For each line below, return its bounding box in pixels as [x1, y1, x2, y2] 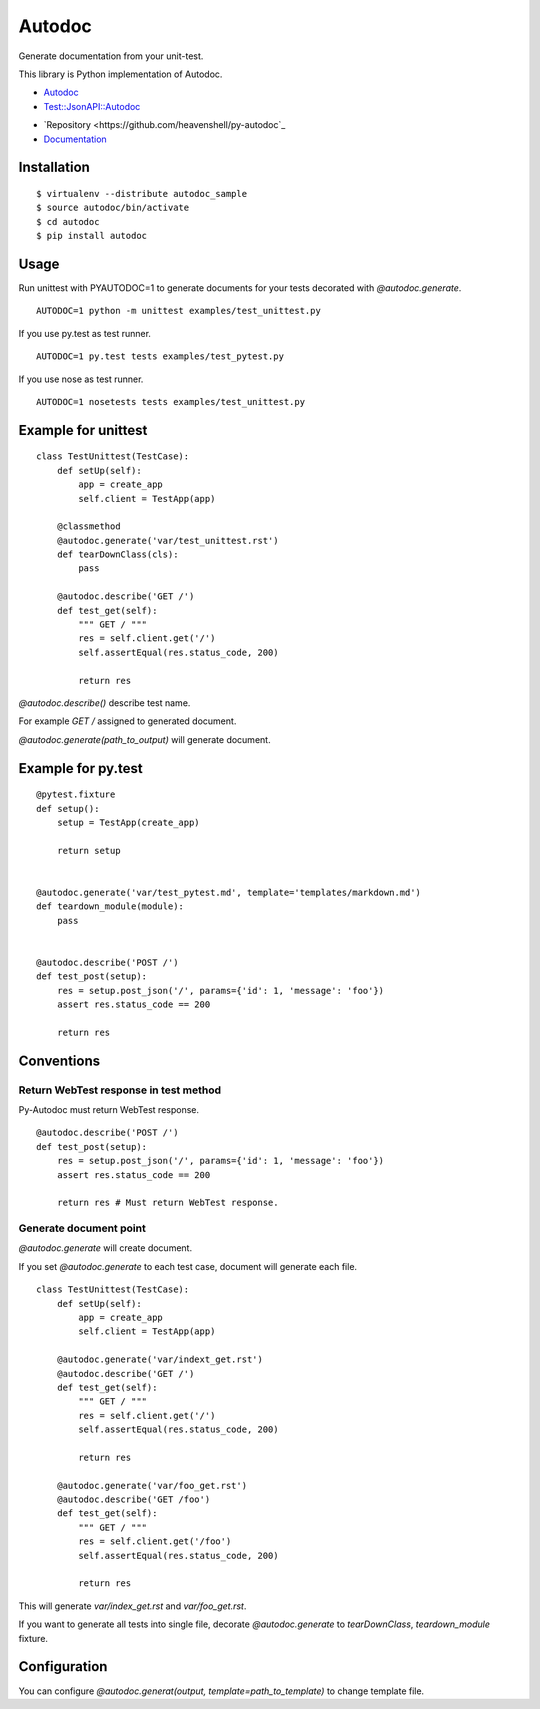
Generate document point [18, 1221, 147, 1235]
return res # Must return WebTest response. [56, 1197, 279, 1209]
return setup [56, 845, 121, 856]
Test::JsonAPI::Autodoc [43, 100, 141, 112]
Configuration [18, 1658, 108, 1675]
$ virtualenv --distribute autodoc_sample [36, 188, 248, 199]
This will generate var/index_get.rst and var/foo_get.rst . [18, 1600, 247, 1612]
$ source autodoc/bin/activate [36, 202, 190, 214]
